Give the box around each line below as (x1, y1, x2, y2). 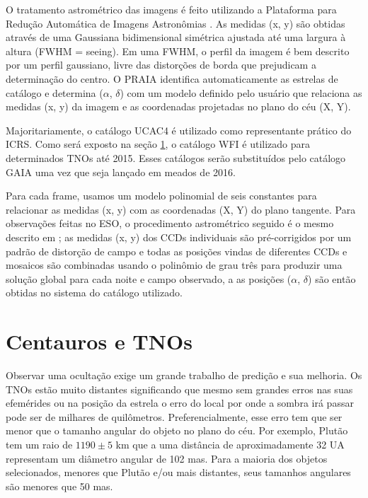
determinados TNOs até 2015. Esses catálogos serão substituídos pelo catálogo (6, 150, 346, 165)
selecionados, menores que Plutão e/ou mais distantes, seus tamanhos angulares (6, 465, 351, 480)
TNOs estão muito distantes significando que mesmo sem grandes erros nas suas (6, 381, 353, 396)
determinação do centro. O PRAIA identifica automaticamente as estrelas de (6, 71, 338, 86)
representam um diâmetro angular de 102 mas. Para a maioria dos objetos (6, 451, 328, 465)
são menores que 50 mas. (6, 478, 113, 493)
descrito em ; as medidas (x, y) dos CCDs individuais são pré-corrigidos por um (6, 229, 352, 244)
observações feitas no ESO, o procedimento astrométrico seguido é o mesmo (6, 216, 334, 231)
